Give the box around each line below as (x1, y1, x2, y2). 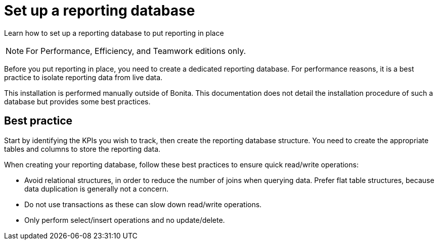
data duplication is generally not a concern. (24, 184, 168, 193)
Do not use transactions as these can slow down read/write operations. (24, 200, 262, 209)
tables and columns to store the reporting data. (4, 144, 161, 153)
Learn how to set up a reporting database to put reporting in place (4, 28, 224, 37)
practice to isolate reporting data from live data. (4, 73, 163, 82)
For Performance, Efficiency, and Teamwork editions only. (26, 45, 246, 56)
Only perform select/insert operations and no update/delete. (24, 215, 225, 224)
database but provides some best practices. (4, 97, 151, 106)
